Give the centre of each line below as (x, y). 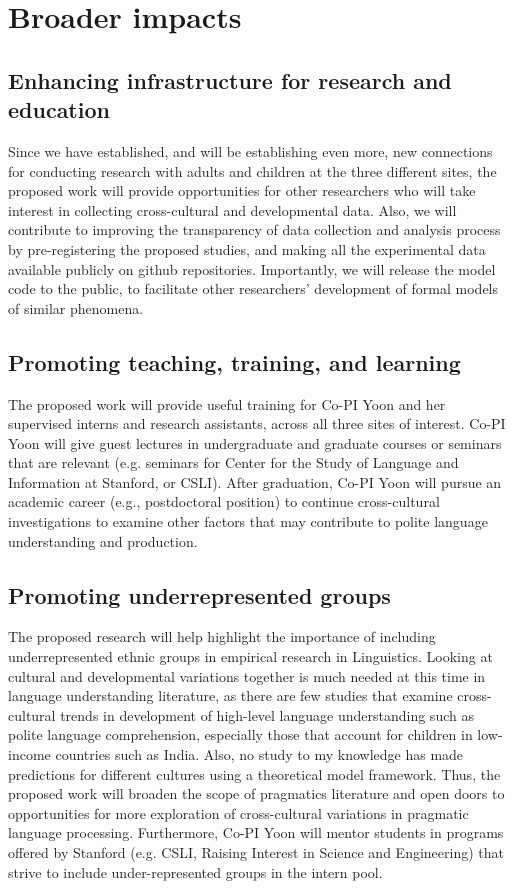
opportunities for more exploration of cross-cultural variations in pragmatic (238, 812)
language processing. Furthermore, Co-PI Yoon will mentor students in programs (256, 832)
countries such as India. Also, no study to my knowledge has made (259, 754)
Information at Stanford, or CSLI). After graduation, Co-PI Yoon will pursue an (255, 481)
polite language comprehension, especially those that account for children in (240, 734)
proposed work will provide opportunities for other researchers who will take (242, 190)
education (59, 109)
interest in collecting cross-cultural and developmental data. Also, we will (232, 209)
